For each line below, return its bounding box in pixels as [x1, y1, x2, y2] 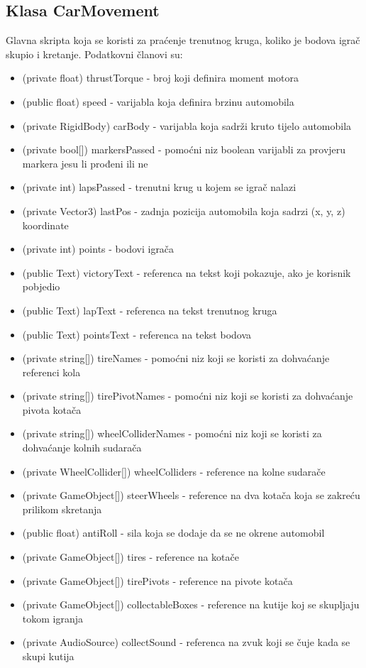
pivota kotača [22, 402, 82, 417]
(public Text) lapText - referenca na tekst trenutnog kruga [22, 302, 277, 317]
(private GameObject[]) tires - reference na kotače [22, 549, 239, 564]
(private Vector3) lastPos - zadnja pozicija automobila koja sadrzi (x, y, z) [22, 203, 345, 218]
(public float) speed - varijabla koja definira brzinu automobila [22, 94, 294, 109]
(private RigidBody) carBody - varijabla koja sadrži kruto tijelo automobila [22, 118, 352, 133]
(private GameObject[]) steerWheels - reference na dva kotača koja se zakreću [22, 488, 360, 503]
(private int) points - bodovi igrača [22, 241, 174, 256]
